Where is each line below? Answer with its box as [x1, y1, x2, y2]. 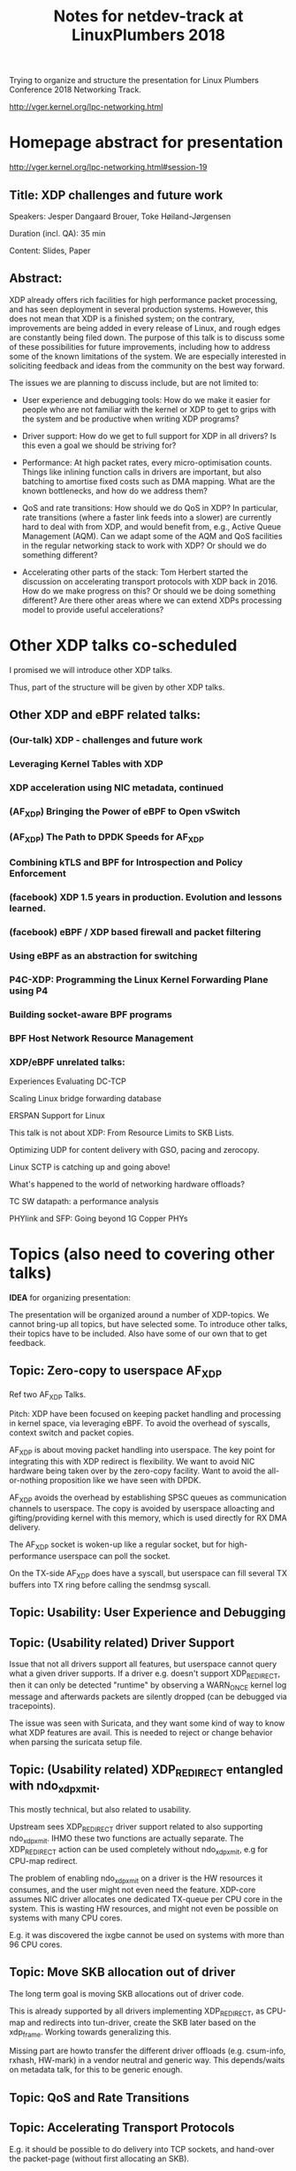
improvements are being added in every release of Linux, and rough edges [9, 322, 281, 333]
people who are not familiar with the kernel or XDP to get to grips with [21, 404, 277, 414]
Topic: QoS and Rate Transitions [9, 2090, 190, 2105]
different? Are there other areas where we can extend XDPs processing [21, 595, 283, 606]
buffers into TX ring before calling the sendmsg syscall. [9, 1579, 211, 1590]
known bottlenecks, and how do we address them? [21, 485, 208, 496]
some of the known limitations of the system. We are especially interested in [9, 351, 287, 361]
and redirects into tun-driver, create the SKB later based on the [27, 2017, 256, 2028]
